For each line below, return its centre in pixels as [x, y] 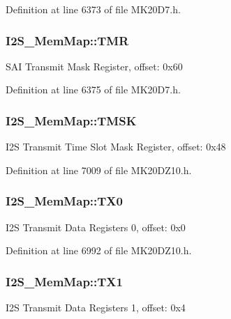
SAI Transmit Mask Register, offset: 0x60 [94, 66]
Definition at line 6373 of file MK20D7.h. [93, 9]
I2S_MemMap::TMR [67, 40]
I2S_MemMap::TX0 [64, 201]
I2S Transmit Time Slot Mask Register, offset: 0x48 [116, 147]
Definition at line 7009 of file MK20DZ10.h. [99, 170]
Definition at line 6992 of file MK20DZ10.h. [99, 250]
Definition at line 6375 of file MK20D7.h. [93, 90]
